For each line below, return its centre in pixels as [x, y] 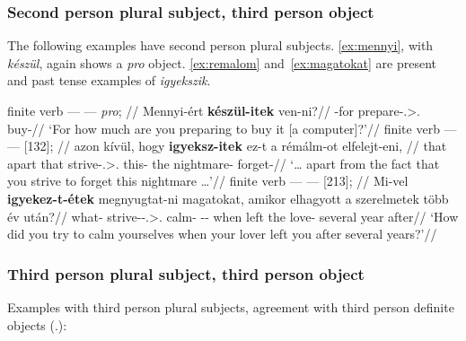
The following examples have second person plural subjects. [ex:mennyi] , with [220, 45]
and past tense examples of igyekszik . [109, 80]
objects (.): [37, 324]
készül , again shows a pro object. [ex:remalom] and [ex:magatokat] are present [222, 62]
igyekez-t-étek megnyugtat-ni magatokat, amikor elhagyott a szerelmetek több [228, 198]
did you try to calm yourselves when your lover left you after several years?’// [222, 234]
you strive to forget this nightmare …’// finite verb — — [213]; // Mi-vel [208, 181]
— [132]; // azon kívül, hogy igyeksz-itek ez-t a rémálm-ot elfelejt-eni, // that [227, 146]
